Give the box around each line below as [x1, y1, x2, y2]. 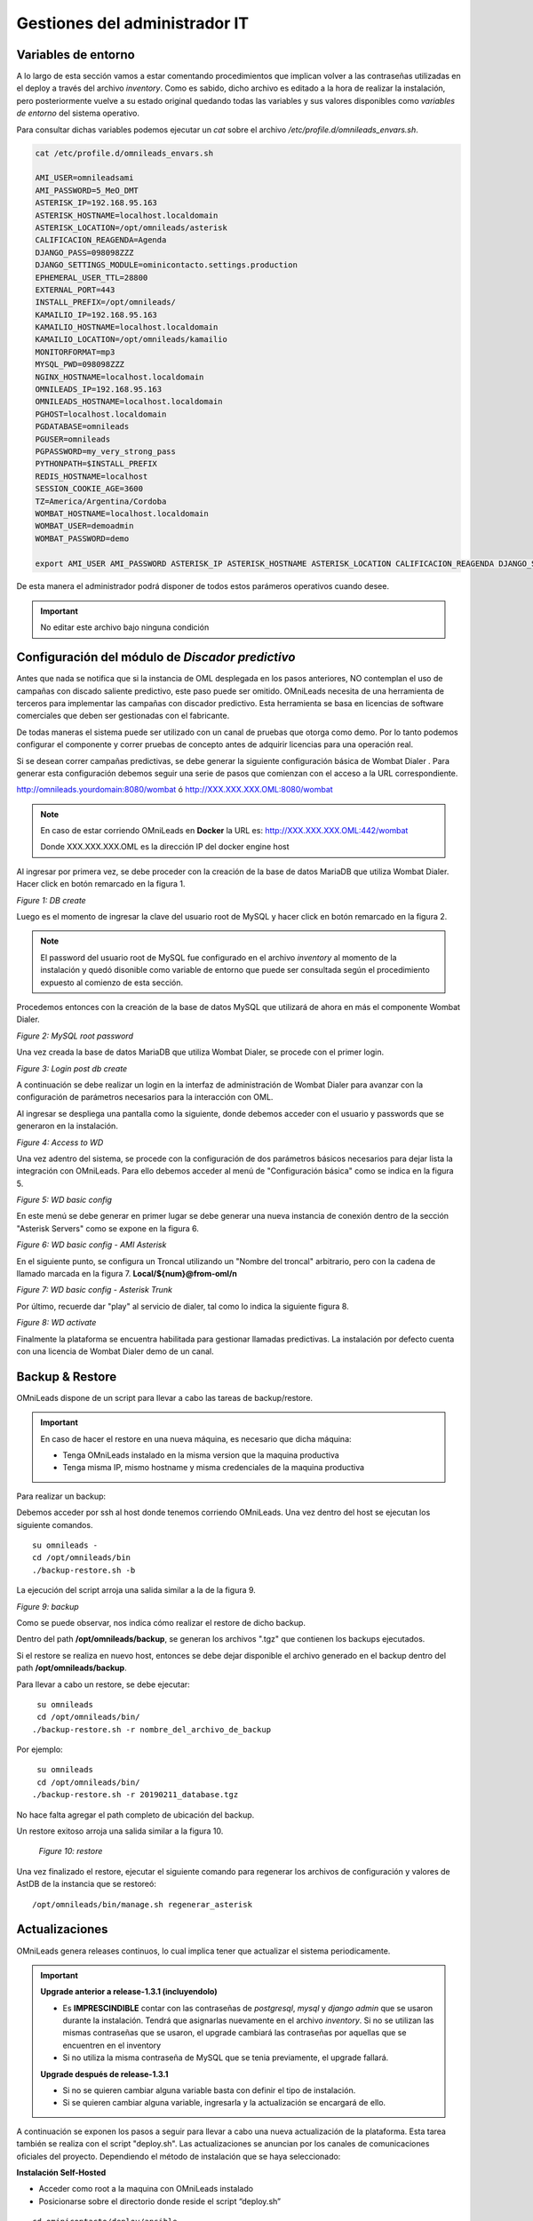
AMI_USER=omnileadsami [35, 173, 134, 183]
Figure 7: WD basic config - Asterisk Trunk [16, 1285, 173, 1295]
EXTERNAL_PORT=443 [35, 284, 115, 295]
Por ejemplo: [16, 1744, 63, 1755]
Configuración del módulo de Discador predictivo [16, 649, 296, 665]
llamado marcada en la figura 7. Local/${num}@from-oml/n [16, 1269, 237, 1279]
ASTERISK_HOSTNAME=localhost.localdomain [35, 210, 219, 220]
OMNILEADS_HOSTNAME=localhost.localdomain [35, 396, 223, 407]
